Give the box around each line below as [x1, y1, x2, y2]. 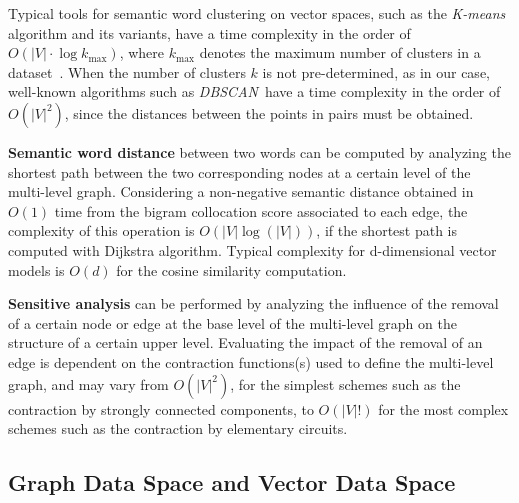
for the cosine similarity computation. [116, 259, 347, 280]
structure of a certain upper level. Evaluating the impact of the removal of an [8, 332, 483, 353]
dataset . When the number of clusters [8, 61, 246, 82]
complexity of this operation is [8, 220, 195, 241]
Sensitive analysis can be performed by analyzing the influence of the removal [8, 293, 499, 314]
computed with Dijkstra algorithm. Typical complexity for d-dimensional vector [8, 239, 497, 260]
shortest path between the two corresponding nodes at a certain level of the [8, 161, 471, 182]
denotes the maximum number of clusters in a [199, 42, 481, 63]
